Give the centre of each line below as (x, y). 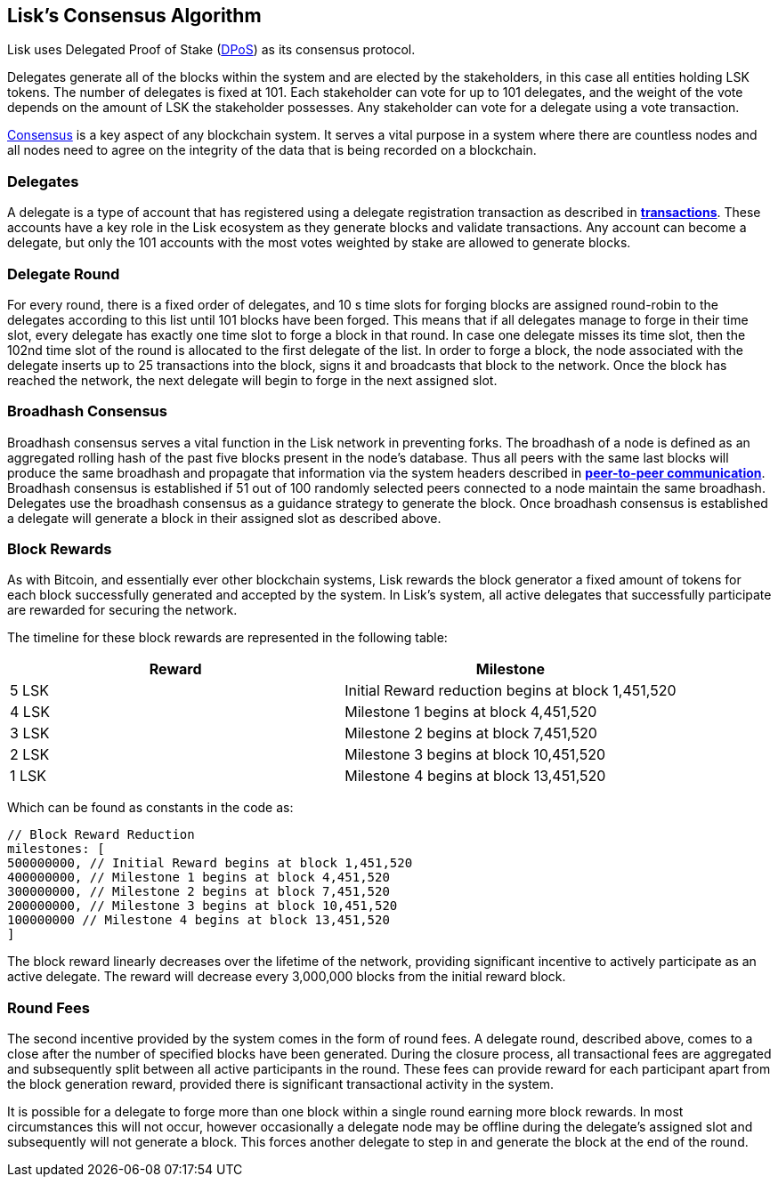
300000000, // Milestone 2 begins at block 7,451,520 (199, 892)
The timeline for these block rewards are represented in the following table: (227, 638)
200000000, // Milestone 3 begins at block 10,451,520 (203, 906)
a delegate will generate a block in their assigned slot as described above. (224, 518)
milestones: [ (56, 849)
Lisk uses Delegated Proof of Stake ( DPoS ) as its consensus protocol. (211, 50)
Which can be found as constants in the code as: (150, 808)
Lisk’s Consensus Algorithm (134, 16)
